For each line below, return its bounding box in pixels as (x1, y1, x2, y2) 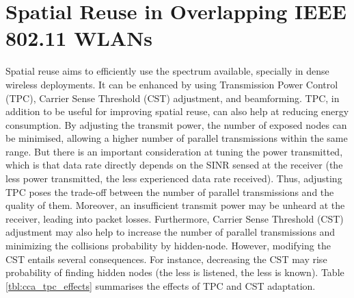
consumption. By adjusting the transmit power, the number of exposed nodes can (5, 117, 347, 132)
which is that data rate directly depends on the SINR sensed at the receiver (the (5, 158, 343, 172)
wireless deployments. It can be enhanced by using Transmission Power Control (5, 77, 338, 91)
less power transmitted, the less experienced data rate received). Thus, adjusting (5, 171, 342, 186)
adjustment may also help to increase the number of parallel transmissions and (5, 225, 336, 239)
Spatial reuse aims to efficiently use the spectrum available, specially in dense (5, 64, 329, 78)
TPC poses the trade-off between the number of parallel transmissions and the (5, 184, 334, 199)
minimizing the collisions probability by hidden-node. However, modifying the (5, 238, 331, 253)
